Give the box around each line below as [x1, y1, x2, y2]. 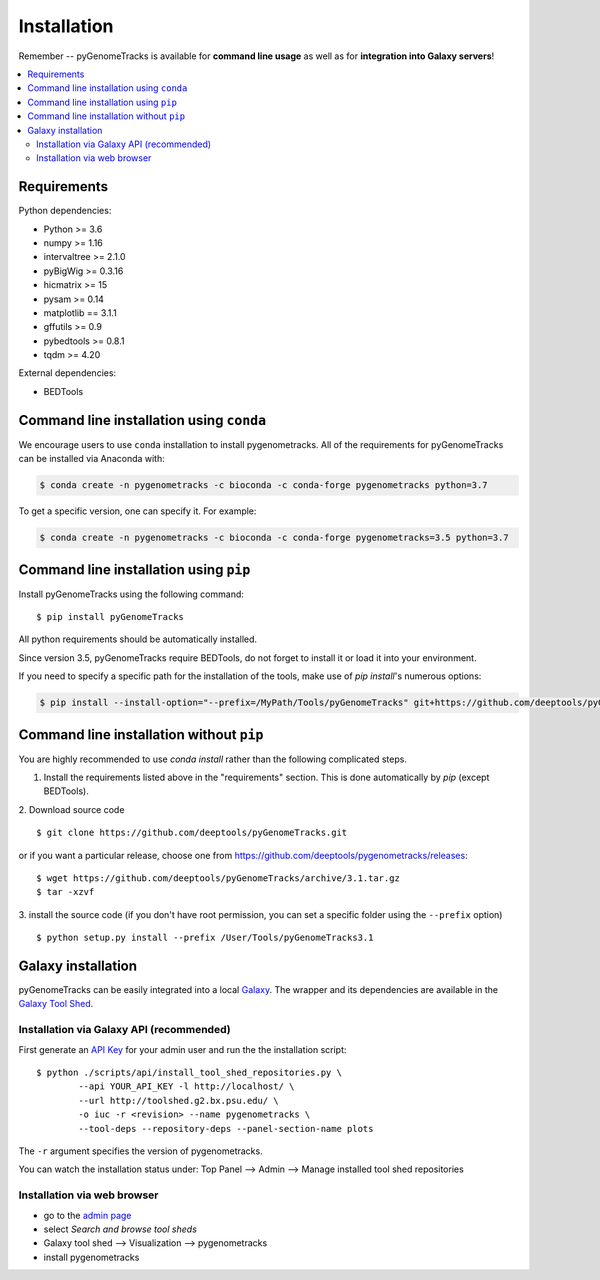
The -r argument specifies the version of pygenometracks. [18, 1145, 264, 1157]
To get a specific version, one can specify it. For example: [18, 505, 257, 517]
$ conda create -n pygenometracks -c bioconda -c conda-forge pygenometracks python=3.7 [39, 480, 489, 491]
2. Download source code [18, 803, 125, 815]
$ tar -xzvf [36, 886, 95, 898]
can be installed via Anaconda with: [18, 453, 165, 465]
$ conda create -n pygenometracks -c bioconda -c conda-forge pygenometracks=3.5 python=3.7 [39, 532, 509, 544]
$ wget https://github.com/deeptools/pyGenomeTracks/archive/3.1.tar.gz [36, 873, 400, 884]
